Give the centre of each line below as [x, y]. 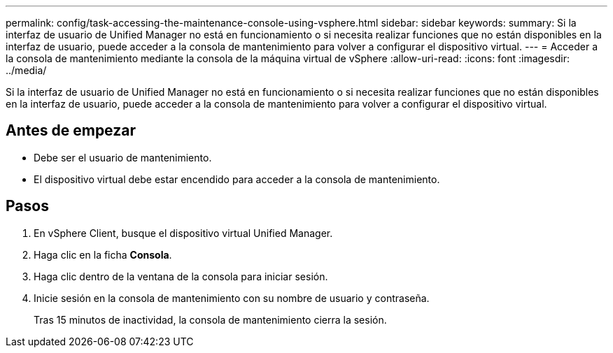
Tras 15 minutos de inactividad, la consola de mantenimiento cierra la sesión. [210, 319]
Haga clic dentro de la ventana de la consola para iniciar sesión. [181, 276]
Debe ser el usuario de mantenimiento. [123, 157]
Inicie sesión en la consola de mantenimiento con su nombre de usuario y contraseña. [232, 298]
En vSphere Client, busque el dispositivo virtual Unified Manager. [183, 233]
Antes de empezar [71, 131]
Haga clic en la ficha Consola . [103, 254]
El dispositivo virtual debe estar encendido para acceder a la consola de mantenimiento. [237, 179]
